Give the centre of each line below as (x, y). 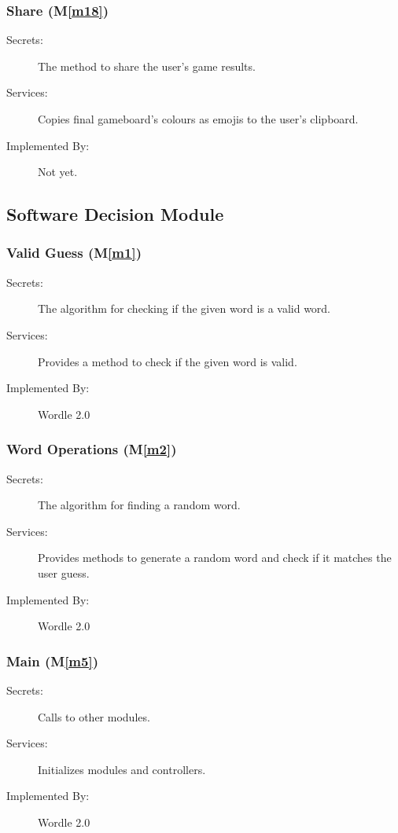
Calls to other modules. (94, 716)
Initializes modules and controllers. (122, 769)
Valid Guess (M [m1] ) (74, 253)
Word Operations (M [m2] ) (92, 449)
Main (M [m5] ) (52, 661)
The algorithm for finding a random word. (139, 505)
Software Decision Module (115, 214)
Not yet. (58, 172)
